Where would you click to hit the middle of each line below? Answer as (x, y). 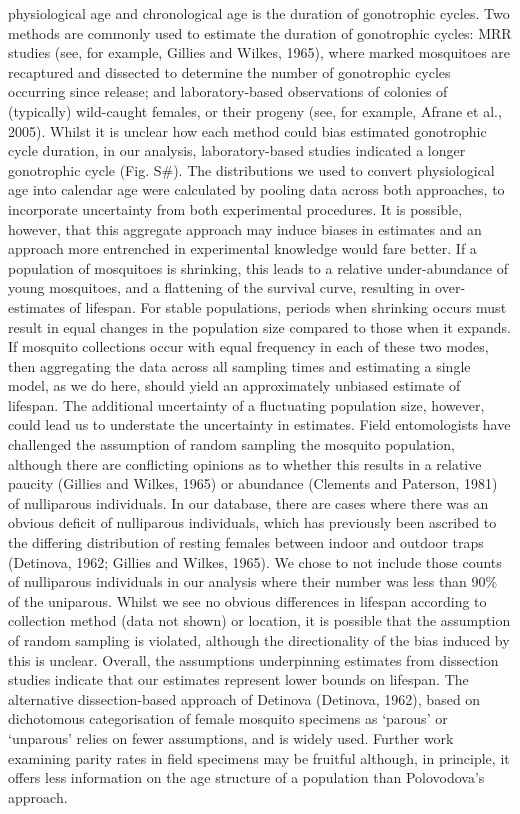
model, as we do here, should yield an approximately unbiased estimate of (234, 385)
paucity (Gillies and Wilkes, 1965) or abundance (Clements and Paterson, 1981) (253, 483)
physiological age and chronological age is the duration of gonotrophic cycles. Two (259, 13)
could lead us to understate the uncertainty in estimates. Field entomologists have (259, 424)
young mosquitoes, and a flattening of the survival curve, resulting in (219, 287)
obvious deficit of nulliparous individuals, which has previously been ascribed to (252, 522)
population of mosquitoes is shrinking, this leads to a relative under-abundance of (258, 267)
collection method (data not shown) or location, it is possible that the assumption (259, 620)
